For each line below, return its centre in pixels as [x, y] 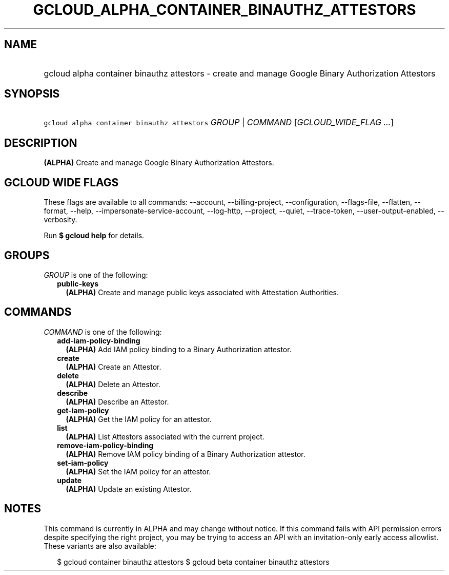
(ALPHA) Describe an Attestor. [117, 401]
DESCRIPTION [41, 143]
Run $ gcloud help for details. [94, 236]
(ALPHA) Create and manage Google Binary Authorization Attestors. [159, 163]
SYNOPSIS [32, 94]
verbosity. [60, 220]
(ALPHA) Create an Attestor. [114, 367]
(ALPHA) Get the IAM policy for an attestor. [139, 419]
